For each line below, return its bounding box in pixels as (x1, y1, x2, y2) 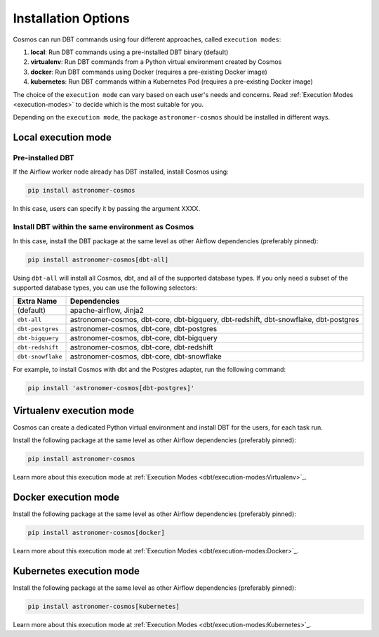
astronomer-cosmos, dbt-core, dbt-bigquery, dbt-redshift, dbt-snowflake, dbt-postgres (69, 315, 359, 325)
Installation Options (13, 11, 130, 26)
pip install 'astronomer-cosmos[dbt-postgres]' (27, 384, 194, 392)
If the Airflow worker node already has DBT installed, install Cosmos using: (13, 167, 229, 176)
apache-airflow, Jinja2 (69, 306, 144, 316)
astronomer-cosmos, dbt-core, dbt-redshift (69, 342, 213, 352)
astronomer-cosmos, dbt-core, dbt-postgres (69, 324, 218, 334)
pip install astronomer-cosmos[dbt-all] (27, 255, 168, 264)
